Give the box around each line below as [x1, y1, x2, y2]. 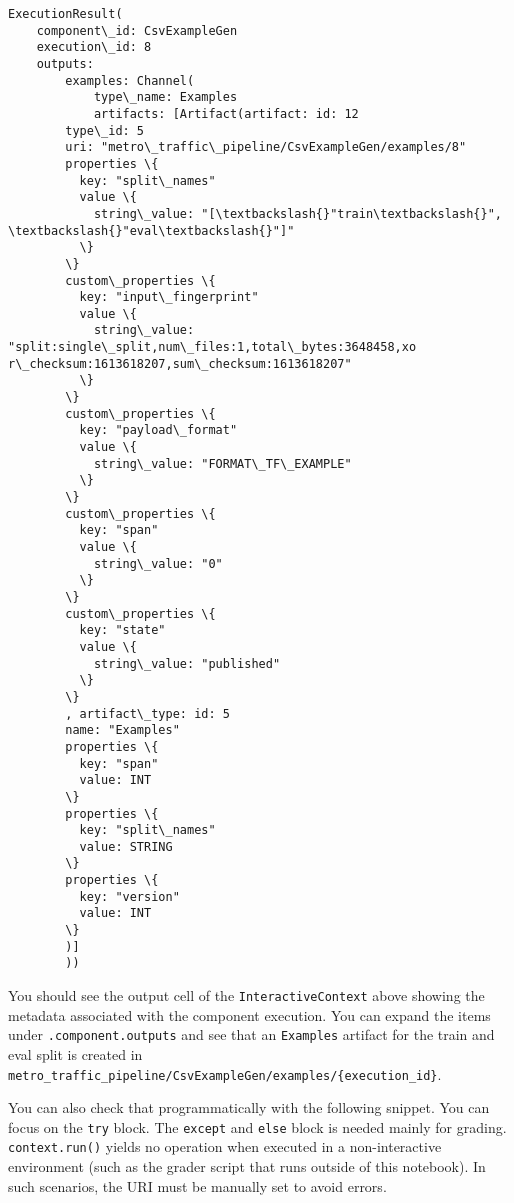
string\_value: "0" [93, 556, 223, 571]
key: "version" [79, 889, 180, 904]
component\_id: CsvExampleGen [36, 23, 238, 38]
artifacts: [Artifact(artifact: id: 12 [93, 106, 359, 121]
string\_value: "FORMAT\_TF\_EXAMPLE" [93, 456, 352, 471]
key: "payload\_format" [79, 423, 238, 438]
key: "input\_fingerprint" [79, 290, 259, 305]
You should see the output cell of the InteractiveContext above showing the [8, 985, 485, 1006]
